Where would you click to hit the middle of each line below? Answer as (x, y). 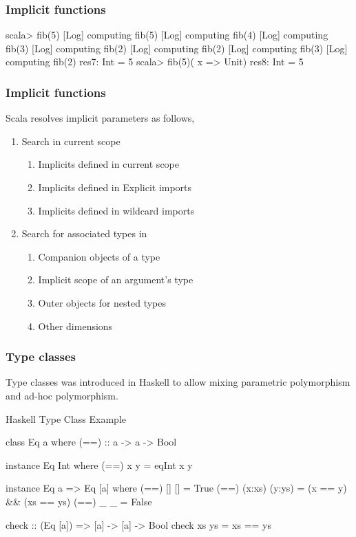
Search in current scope (71, 141)
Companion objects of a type (99, 256)
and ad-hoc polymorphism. (62, 395)
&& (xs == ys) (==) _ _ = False (79, 501)
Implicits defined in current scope (108, 164)
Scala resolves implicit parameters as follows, (100, 118)
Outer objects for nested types (102, 302)
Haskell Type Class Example (66, 418)
